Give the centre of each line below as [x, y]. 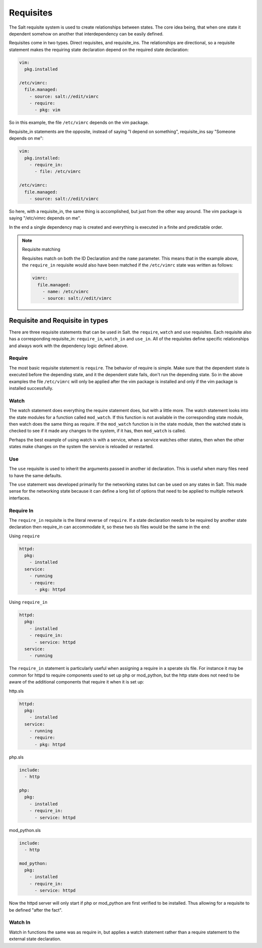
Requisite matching [41, 249]
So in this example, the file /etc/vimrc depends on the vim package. [79, 123]
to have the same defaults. [36, 475]
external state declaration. [35, 939]
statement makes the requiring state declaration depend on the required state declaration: [99, 50]
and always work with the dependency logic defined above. [69, 346]
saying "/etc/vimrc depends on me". [45, 218]
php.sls [16, 757]
